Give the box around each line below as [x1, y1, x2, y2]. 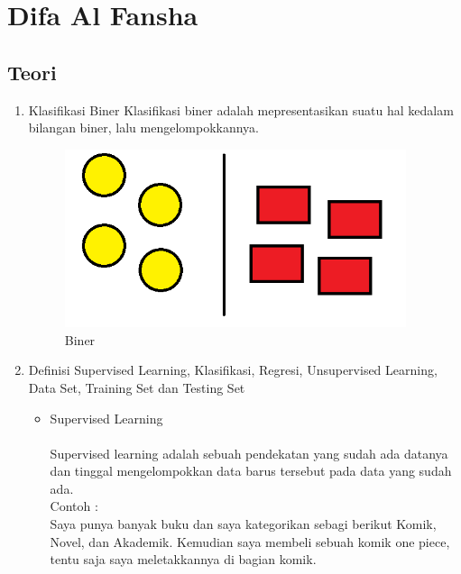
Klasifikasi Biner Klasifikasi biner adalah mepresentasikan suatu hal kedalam [28, 100, 454, 119]
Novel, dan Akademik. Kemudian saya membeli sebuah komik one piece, [50, 532, 450, 551]
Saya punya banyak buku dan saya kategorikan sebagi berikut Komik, [50, 515, 437, 533]
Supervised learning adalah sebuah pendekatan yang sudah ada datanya [50, 443, 448, 462]
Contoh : [50, 497, 98, 515]
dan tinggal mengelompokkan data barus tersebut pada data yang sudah [50, 461, 452, 480]
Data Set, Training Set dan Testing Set [28, 378, 245, 396]
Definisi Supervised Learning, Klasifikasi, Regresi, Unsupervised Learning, [28, 360, 438, 379]
